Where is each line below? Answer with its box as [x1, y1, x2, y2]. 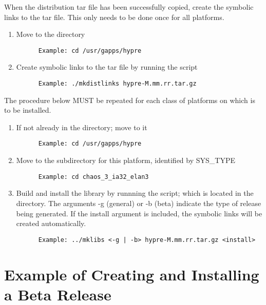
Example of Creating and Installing [4, 263, 259, 284]
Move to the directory [16, 29, 85, 39]
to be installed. [4, 105, 51, 115]
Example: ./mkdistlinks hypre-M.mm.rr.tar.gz [38, 80, 197, 88]
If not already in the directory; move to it [16, 121, 147, 132]
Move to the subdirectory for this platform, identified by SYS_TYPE [16, 155, 235, 166]
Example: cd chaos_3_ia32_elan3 [38, 173, 149, 180]
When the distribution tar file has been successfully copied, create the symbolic [4, 2, 254, 12]
